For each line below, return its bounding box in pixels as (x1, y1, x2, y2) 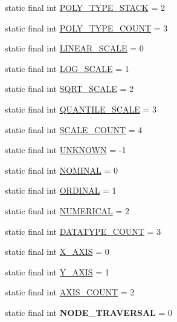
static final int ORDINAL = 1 (5, 184, 117, 197)
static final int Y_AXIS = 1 (5, 265, 109, 278)
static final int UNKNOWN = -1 (5, 143, 126, 156)
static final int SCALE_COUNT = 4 (5, 123, 143, 136)
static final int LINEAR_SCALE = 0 (5, 42, 144, 54)
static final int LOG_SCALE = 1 (5, 62, 129, 74)
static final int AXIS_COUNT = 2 (5, 286, 135, 298)
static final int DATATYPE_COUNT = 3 (5, 225, 161, 237)
